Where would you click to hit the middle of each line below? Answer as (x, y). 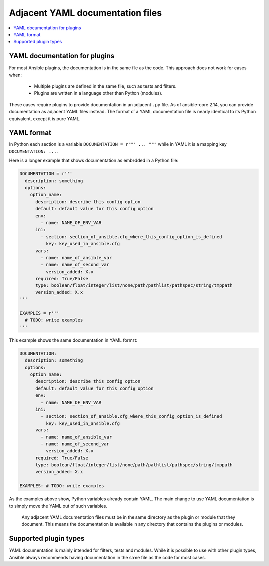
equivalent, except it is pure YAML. (45, 118)
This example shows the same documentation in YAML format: (73, 340)
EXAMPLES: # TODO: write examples (62, 486)
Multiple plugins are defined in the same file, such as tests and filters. (105, 86)
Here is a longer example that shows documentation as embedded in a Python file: (94, 161)
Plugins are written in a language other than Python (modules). (98, 93)
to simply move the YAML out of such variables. (58, 506)
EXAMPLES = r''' (40, 313)
